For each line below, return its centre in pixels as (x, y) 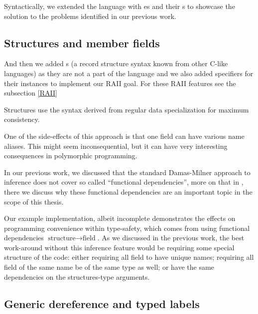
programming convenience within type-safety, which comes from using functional (127, 228)
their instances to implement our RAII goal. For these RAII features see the (120, 83)
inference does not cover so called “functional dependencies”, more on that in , (124, 182)
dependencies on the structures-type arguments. (77, 276)
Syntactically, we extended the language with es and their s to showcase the (120, 6)
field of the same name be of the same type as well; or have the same (109, 267)
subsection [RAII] (31, 93)
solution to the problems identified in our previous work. (90, 16)
